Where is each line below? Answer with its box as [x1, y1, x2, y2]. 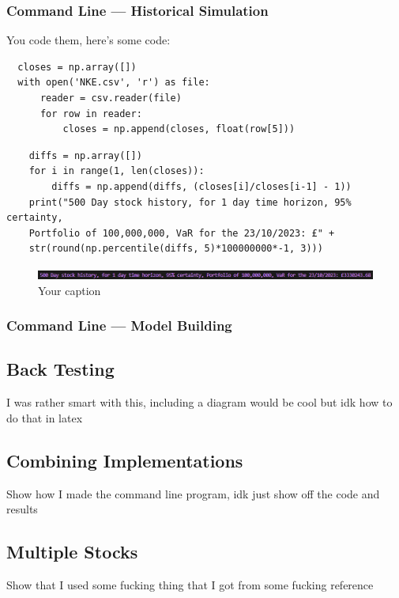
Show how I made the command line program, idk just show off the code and [6, 485, 380, 501]
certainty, [6, 212, 63, 224]
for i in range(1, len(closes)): [28, 165, 205, 177]
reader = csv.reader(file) [40, 93, 182, 104]
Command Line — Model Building [6, 316, 232, 335]
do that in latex [6, 409, 83, 426]
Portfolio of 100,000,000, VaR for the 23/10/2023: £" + [28, 227, 335, 239]
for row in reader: [40, 108, 142, 119]
